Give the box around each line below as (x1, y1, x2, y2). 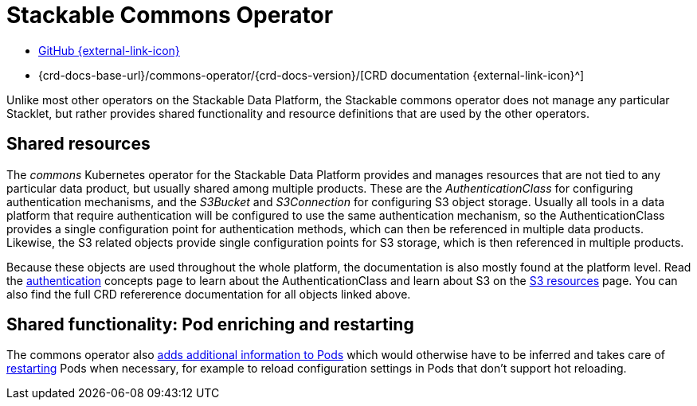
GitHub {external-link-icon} (38, 43, 180, 57)
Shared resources (6, 134, 151, 154)
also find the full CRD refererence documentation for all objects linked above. (6, 287, 411, 301)
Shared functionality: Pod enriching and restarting (6, 314, 414, 335)
